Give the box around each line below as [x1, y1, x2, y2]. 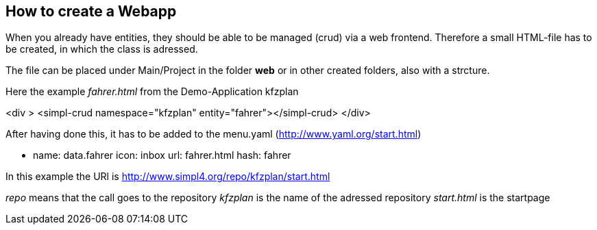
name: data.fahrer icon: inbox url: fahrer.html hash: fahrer [33, 149, 291, 162]
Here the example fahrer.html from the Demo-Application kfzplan [5, 86, 299, 98]
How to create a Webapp [5, 3, 177, 20]
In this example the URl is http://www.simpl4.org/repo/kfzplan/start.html [5, 170, 330, 183]
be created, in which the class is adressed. [5, 43, 198, 55]
